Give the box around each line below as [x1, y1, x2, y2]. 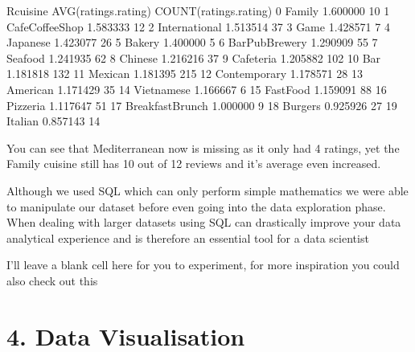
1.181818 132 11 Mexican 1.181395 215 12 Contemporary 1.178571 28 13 [6, 65, 364, 82]
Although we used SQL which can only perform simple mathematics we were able [6, 182, 409, 199]
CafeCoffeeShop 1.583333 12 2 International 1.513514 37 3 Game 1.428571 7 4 [6, 18, 390, 35]
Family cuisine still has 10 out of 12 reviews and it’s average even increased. [6, 155, 381, 172]
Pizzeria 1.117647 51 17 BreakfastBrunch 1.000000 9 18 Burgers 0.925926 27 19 [6, 96, 397, 113]
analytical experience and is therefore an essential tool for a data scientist [6, 229, 369, 246]
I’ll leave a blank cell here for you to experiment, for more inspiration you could [6, 256, 400, 273]
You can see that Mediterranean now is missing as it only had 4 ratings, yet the [6, 139, 400, 156]
